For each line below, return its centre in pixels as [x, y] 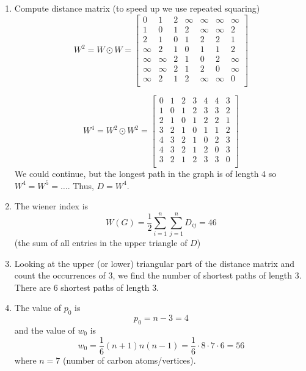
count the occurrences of [60, 275]
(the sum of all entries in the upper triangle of [101, 242]
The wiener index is [51, 206]
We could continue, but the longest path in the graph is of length [137, 174]
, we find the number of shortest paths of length [202, 275]
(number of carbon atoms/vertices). [129, 360]
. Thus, [81, 185]
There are [32, 287]
